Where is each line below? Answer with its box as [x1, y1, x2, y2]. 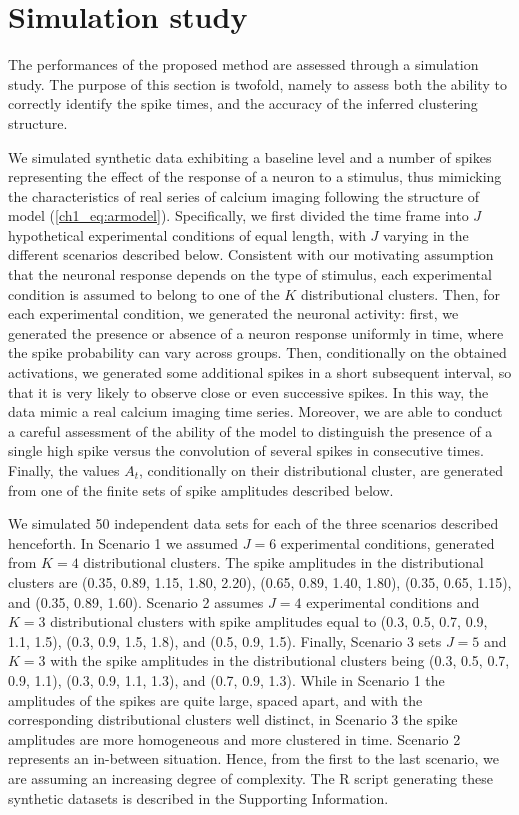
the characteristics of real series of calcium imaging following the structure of [8, 185, 480, 206]
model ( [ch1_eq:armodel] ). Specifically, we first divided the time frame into [8, 205, 469, 226]
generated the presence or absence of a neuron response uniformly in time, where [8, 322, 504, 343]
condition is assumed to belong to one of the [8, 283, 280, 304]
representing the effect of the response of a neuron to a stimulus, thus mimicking [8, 166, 502, 187]
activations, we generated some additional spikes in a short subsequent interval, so [8, 362, 512, 383]
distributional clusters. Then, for [300, 283, 501, 304]
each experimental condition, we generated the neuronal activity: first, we [8, 303, 459, 324]
